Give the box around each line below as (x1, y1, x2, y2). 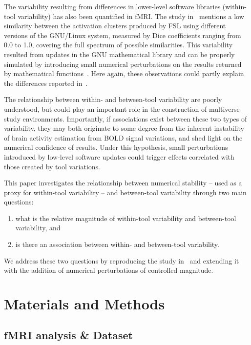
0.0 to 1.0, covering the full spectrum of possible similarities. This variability (4, 40, 233, 50)
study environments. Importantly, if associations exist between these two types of (4, 113, 247, 123)
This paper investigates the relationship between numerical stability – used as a (4, 178, 242, 188)
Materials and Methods (4, 294, 165, 314)
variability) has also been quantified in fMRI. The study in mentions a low (18, 11, 244, 21)
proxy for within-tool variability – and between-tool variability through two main (4, 187, 247, 197)
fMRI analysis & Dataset (4, 327, 133, 342)
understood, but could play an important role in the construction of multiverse (4, 103, 240, 114)
